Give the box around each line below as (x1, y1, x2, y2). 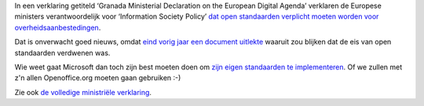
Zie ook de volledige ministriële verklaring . (14, 87, 152, 97)
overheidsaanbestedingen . (14, 23, 101, 32)
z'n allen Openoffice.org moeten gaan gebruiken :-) (14, 73, 181, 83)
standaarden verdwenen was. (14, 48, 111, 58)
